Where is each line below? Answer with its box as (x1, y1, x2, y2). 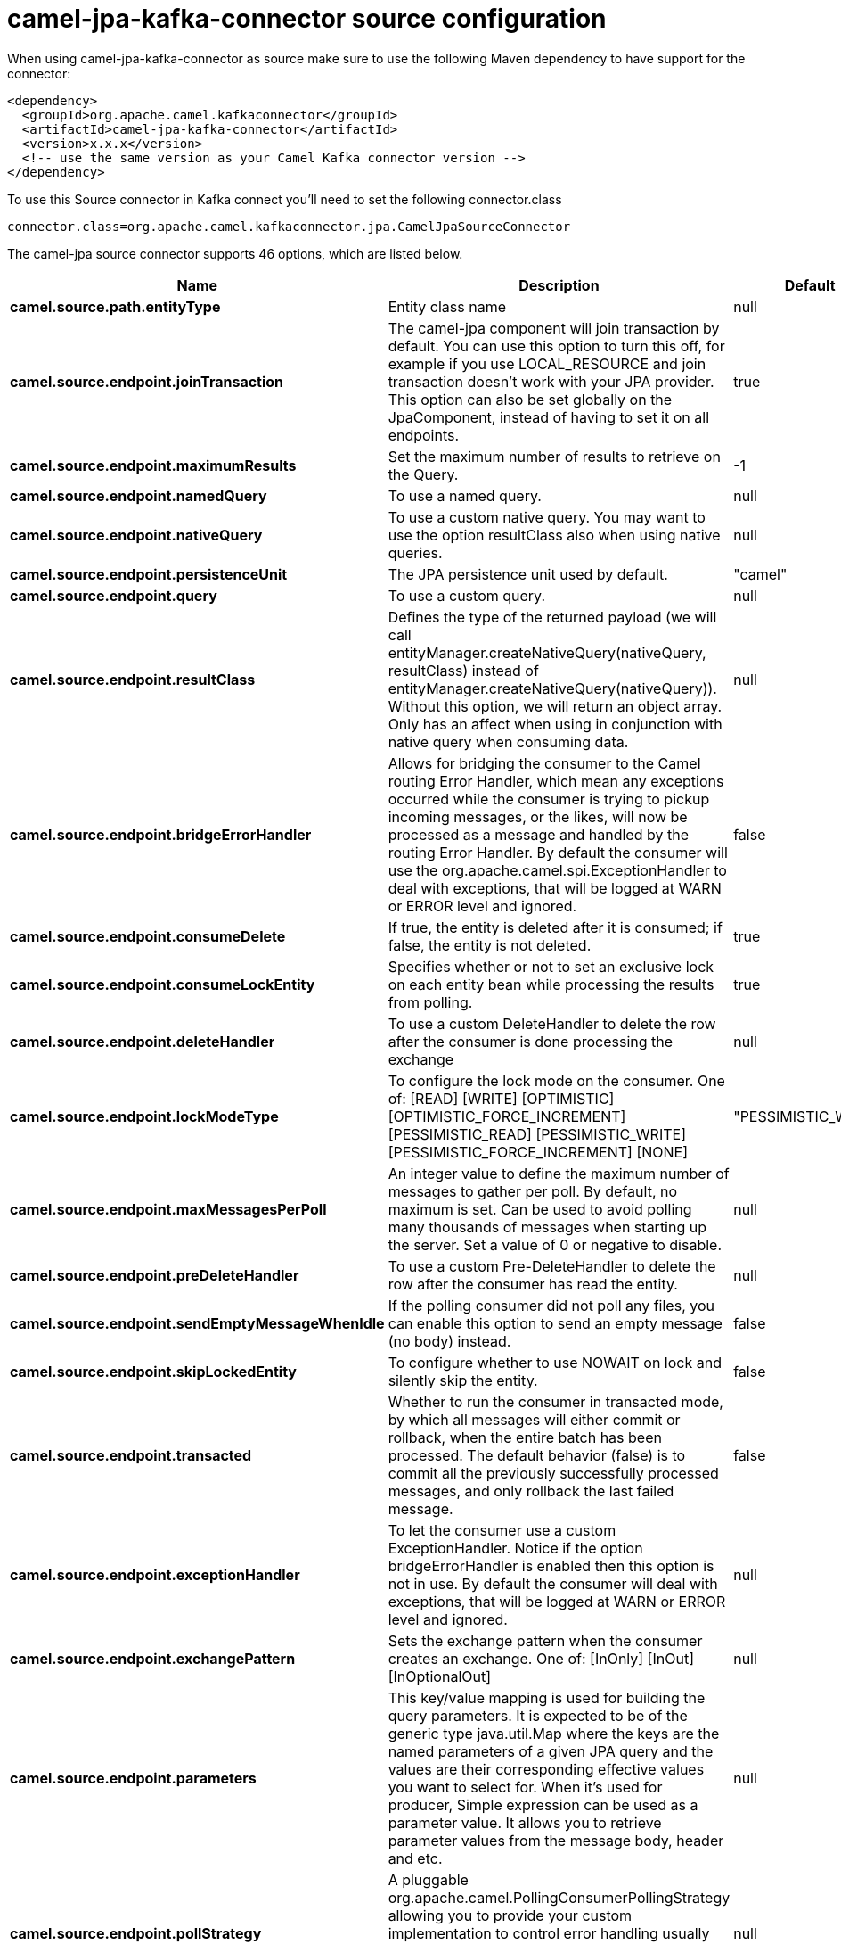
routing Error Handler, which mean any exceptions (388, 771, 724, 790)
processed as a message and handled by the (388, 825, 689, 844)
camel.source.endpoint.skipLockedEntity (10, 1362, 297, 1380)
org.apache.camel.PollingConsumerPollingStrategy (388, 1888, 731, 1907)
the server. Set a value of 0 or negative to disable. (388, 1235, 723, 1254)
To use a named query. (388, 486, 542, 505)
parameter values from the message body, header (388, 1831, 724, 1849)
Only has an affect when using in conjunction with (388, 714, 723, 733)
